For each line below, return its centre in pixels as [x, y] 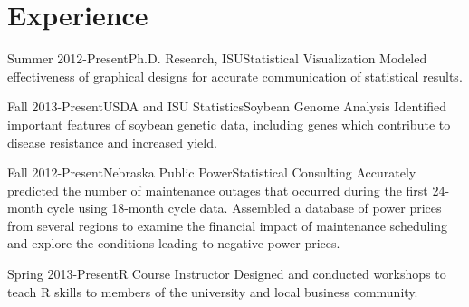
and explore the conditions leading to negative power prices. [174, 243]
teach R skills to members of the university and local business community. [213, 291]
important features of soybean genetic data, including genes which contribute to [229, 124]
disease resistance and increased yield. [112, 142]
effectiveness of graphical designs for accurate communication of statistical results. [235, 76]
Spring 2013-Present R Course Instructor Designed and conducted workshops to [227, 274]
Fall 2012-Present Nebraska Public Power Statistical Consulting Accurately [212, 173]
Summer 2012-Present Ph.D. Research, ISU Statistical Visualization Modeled [217, 58]
